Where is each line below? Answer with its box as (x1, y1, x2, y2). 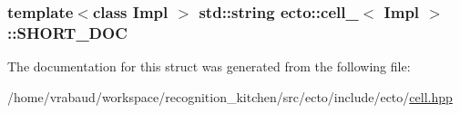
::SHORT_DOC (7, 21, 128, 43)
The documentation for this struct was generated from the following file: (7, 57, 411, 76)
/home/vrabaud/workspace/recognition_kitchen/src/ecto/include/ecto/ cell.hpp (7, 87, 453, 106)
